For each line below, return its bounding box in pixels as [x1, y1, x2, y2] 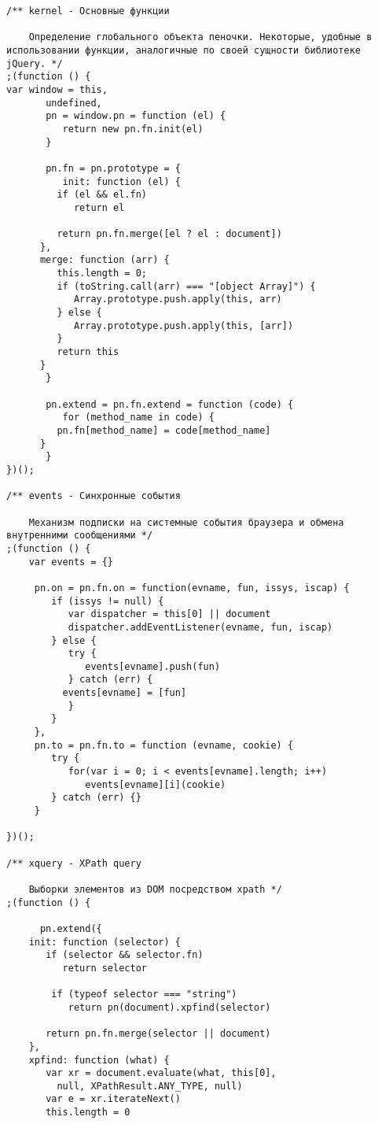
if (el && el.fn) [57, 189, 147, 201]
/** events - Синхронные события [6, 490, 181, 502]
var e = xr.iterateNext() [46, 1093, 181, 1105]
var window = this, [6, 83, 108, 95]
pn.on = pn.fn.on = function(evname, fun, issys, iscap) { [34, 582, 350, 593]
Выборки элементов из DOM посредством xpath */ [28, 883, 282, 895]
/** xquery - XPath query [6, 857, 141, 869]
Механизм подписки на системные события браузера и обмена [28, 516, 344, 528]
